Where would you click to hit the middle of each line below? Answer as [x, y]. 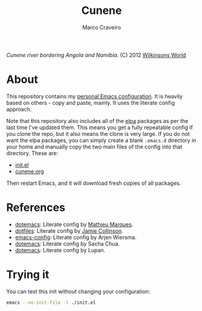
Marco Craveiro [102, 27]
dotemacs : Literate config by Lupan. [60, 250]
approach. [19, 109]
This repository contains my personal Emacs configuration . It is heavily [95, 96]
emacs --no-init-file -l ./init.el [51, 303]
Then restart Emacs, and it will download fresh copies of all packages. [94, 183]
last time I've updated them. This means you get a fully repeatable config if [100, 127]
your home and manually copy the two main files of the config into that [94, 147]
